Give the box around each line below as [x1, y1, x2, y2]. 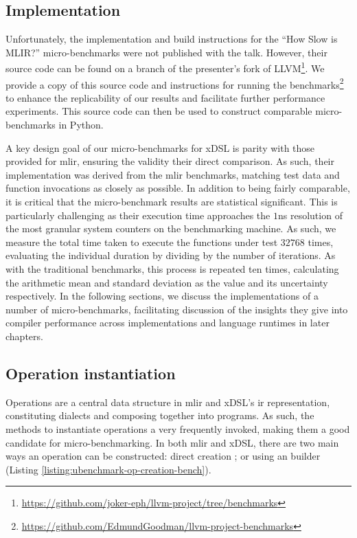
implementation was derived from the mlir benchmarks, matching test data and [5, 167, 340, 181]
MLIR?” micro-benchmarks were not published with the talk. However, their [5, 45, 327, 59]
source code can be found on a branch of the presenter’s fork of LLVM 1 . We [5, 59, 325, 76]
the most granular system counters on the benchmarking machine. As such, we [5, 221, 336, 236]
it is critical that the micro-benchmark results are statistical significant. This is [5, 194, 338, 209]
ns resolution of [277, 208, 343, 222]
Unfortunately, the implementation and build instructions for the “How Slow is [5, 32, 338, 46]
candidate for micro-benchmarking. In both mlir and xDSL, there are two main [5, 435, 339, 449]
